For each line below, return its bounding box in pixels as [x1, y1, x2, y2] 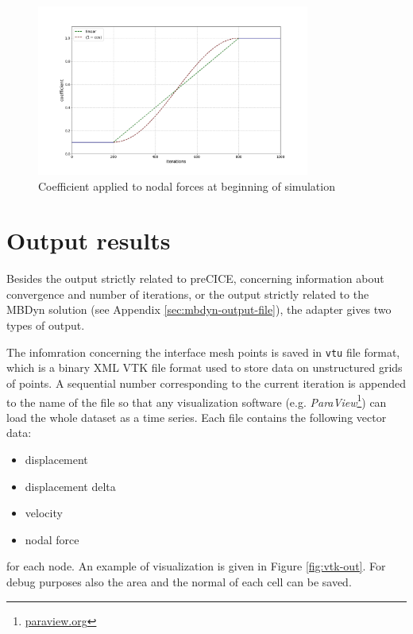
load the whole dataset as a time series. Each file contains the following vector [6, 408, 387, 425]
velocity [25, 504, 63, 521]
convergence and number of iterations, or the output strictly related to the [6, 285, 369, 302]
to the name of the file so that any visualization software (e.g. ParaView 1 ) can [6, 391, 387, 410]
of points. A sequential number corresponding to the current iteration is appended [6, 374, 407, 391]
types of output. [6, 317, 85, 334]
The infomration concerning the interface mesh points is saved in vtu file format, [6, 343, 400, 360]
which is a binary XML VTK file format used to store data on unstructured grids [6, 359, 403, 376]
